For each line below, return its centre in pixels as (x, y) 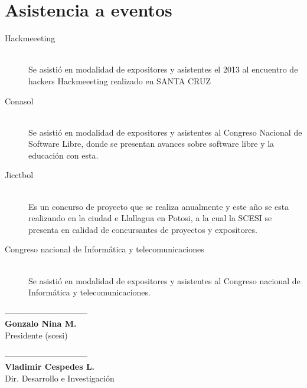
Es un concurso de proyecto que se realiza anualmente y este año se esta (159, 206)
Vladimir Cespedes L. (50, 366)
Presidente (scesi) (36, 335)
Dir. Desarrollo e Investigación (60, 378)
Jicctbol (19, 175)
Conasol (19, 101)
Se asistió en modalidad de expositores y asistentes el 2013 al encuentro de (163, 69)
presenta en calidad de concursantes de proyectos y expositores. (143, 229)
